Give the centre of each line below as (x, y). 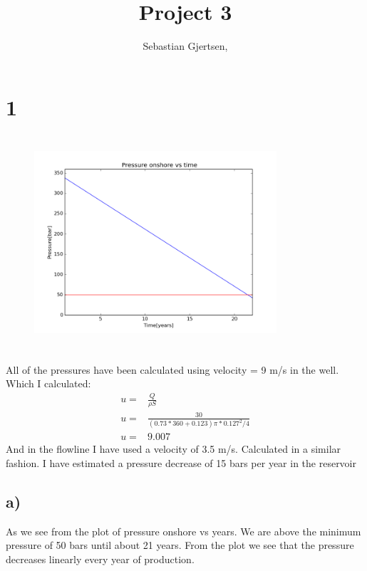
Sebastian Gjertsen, (185, 46)
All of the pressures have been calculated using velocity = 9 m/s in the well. (172, 369)
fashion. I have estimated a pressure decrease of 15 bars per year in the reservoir (181, 463)
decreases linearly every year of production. (100, 559)
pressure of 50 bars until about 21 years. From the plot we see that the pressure (180, 545)
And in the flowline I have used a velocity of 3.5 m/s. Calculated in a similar (174, 449)
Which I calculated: (48, 383)
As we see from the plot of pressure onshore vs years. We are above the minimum (183, 531)
